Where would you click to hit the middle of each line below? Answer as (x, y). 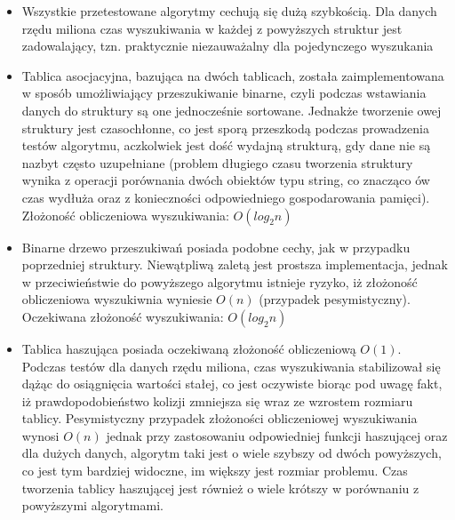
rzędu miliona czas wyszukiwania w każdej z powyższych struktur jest (212, 28)
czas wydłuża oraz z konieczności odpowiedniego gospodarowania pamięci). (226, 197)
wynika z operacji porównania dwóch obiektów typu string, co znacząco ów (226, 180)
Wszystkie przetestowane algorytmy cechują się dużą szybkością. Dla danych (229, 11)
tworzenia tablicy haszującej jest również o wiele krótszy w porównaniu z (220, 488)
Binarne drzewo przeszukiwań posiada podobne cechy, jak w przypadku (216, 247)
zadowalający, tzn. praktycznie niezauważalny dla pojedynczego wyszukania (227, 46)
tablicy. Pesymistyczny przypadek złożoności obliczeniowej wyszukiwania (220, 418)
